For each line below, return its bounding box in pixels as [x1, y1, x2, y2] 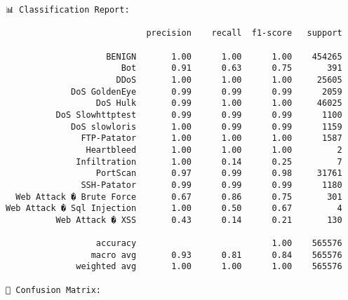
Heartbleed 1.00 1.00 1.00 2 [86, 144, 342, 155]
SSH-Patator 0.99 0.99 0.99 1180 [81, 179, 342, 190]
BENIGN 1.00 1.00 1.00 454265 [106, 51, 342, 62]
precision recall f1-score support [146, 28, 342, 39]
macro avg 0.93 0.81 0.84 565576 [91, 250, 342, 260]
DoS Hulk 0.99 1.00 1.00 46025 [95, 98, 342, 109]
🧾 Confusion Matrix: [6, 285, 102, 295]
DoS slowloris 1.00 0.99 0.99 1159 [71, 121, 342, 132]
